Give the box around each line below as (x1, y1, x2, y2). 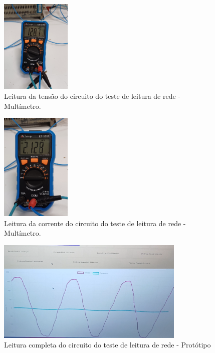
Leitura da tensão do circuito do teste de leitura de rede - (4, 90, 181, 101)
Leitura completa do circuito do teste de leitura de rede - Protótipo (4, 339, 211, 350)
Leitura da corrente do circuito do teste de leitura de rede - (4, 218, 186, 228)
